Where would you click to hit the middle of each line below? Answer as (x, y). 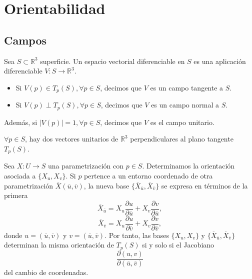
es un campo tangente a (187, 87)
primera (16, 195)
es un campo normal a (185, 105)
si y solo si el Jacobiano (178, 245)
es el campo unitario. (182, 122)
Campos (25, 40)
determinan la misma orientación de (59, 245)
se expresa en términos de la (204, 185)
